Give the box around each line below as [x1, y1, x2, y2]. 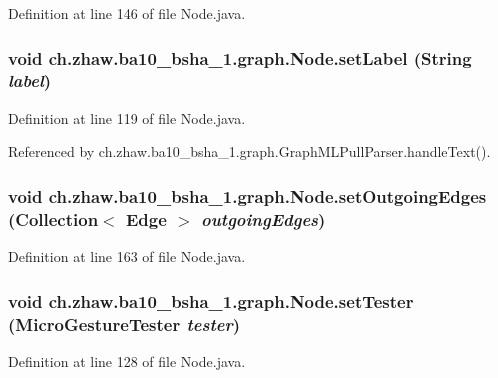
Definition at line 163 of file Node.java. [8, 246, 246, 267]
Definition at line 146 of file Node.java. [8, 3, 246, 23]
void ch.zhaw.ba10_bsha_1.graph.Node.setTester [8, 288, 414, 313]
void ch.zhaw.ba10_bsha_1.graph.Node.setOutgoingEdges [8, 183, 487, 208]
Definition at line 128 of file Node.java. [8, 350, 246, 371]
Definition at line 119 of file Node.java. [8, 107, 246, 128]
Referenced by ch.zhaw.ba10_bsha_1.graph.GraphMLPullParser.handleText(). [8, 141, 491, 162]
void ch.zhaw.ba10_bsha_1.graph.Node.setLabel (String [8, 45, 472, 70]
